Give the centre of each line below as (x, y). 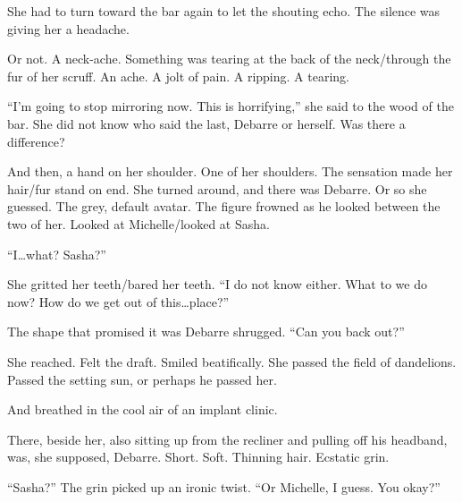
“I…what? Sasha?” (57, 254)
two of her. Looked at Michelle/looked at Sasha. (139, 223)
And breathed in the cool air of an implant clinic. (143, 409)
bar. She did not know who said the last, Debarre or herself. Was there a (206, 123)
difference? (36, 141)
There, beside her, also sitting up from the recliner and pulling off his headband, (227, 439)
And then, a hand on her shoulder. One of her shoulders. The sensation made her (230, 171)
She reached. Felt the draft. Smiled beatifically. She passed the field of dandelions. (232, 361)
